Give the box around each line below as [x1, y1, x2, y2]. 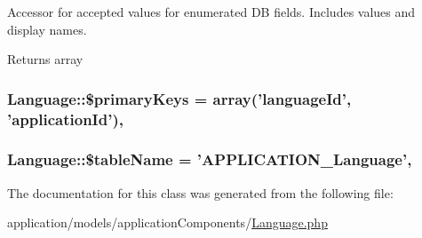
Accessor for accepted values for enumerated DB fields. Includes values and [7, 3, 416, 20]
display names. [7, 20, 87, 38]
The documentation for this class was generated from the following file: [7, 183, 394, 202]
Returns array [7, 50, 84, 68]
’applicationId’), [7, 107, 123, 130]
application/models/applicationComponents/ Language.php [7, 213, 328, 232]
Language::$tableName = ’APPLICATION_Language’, [7, 148, 412, 171]
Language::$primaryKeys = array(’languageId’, [7, 87, 352, 109]
